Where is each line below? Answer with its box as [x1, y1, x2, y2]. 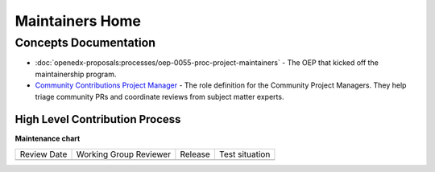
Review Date [19, 149, 68, 160]
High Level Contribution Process [14, 113, 181, 126]
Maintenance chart [14, 133, 81, 144]
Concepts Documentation [14, 35, 156, 50]
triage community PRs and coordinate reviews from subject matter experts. [35, 92, 284, 101]
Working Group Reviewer [76, 149, 172, 160]
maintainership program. [35, 69, 117, 79]
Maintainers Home [14, 12, 141, 30]
